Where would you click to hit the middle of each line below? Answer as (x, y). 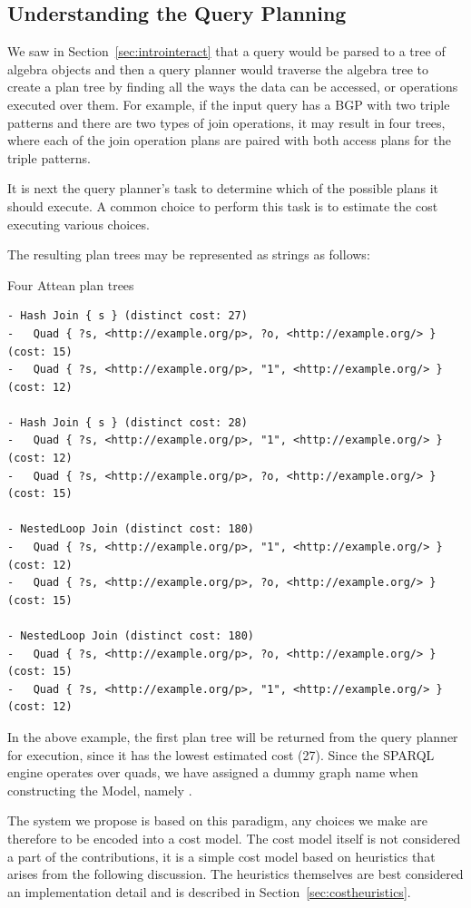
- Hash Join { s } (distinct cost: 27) (128, 316)
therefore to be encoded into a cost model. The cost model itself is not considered (234, 838)
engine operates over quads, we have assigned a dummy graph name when (213, 772)
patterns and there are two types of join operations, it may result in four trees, (226, 122)
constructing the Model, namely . (100, 790)
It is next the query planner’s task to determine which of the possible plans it (223, 188)
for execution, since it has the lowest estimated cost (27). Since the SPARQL (221, 754)
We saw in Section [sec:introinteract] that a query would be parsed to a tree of (226, 51)
